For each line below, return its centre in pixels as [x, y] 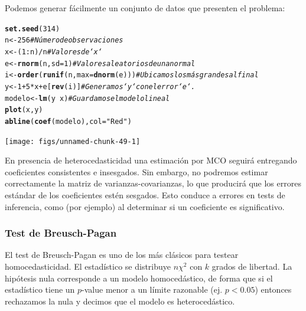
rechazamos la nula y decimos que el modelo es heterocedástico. [120, 301]
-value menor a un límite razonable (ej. [152, 289]
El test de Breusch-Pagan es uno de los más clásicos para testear [122, 255]
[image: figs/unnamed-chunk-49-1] [73, 141]
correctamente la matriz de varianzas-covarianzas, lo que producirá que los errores [153, 183]
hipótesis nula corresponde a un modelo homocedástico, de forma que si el [139, 278]
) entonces [273, 289]
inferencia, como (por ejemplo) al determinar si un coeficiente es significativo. [145, 206]
